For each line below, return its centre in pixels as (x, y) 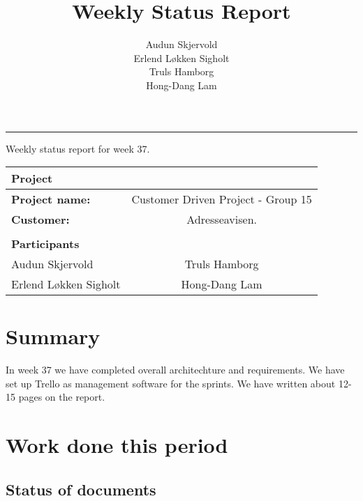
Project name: (51, 199)
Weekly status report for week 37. (78, 148)
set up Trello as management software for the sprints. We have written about (171, 383)
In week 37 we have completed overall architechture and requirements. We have (175, 370)
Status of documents (81, 489)
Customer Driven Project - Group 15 (222, 199)
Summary (53, 336)
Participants (45, 244)
